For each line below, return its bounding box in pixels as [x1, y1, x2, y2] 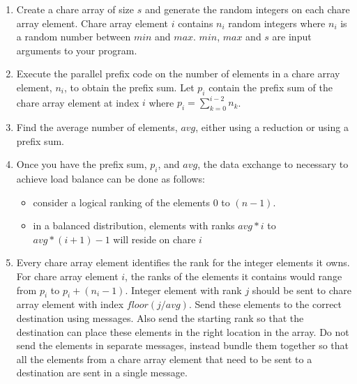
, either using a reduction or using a [195, 120, 349, 135]
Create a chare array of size [16, 2, 134, 16]
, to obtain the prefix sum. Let [63, 79, 195, 94]
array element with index [16, 297, 124, 312]
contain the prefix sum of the [208, 79, 333, 94]
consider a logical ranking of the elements [33, 194, 210, 209]
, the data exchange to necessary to [197, 157, 349, 171]
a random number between [16, 29, 131, 44]
